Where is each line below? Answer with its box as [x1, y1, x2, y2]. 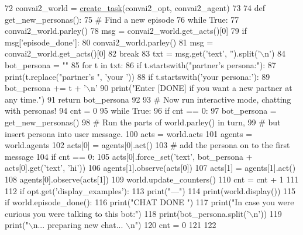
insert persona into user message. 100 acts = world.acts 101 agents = [5, 127, 253, 139]
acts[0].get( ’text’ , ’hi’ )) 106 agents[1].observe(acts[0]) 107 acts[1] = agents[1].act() [5, 162, 296, 174]
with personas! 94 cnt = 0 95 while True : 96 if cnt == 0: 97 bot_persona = [5, 104, 277, 117]
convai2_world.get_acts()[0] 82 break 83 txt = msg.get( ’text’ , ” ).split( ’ [5, 47, 260, 59]
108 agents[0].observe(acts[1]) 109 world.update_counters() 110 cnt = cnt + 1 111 [5, 173, 299, 185]
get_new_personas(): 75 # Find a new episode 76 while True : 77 [5, 13, 239, 25]
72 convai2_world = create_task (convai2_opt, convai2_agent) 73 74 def [5, 2, 266, 13]
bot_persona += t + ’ [5, 82, 86, 94]
